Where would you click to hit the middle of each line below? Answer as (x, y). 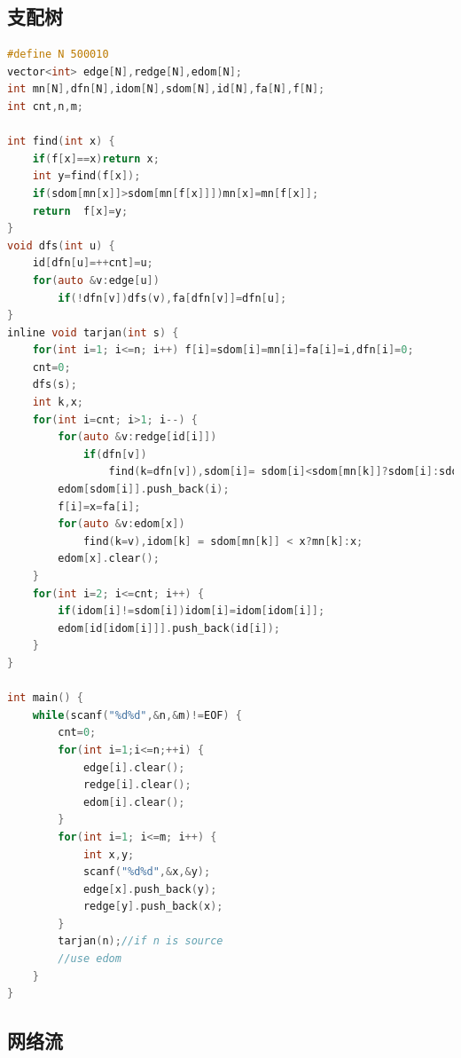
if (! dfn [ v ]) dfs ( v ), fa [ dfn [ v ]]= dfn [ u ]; (172, 298)
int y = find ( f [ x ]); (86, 176)
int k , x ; (58, 403)
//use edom (90, 959)
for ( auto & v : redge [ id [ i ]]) (137, 437)
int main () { (45, 698)
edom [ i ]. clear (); (134, 802)
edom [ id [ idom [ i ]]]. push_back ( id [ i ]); (169, 628)
